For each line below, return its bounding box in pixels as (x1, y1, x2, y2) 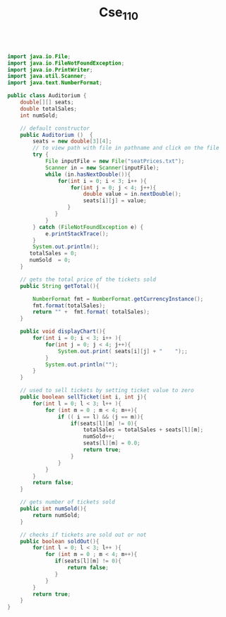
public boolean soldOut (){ (20, 538, 100, 545)
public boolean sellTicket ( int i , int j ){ (20, 394, 147, 401)
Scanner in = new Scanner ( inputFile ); (44, 164, 160, 171)
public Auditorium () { (20, 131, 93, 138)
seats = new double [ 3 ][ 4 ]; (32, 138, 112, 145)
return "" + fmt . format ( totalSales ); (32, 308, 150, 316)
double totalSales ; (20, 105, 78, 112)
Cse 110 (98, 4, 139, 23)
